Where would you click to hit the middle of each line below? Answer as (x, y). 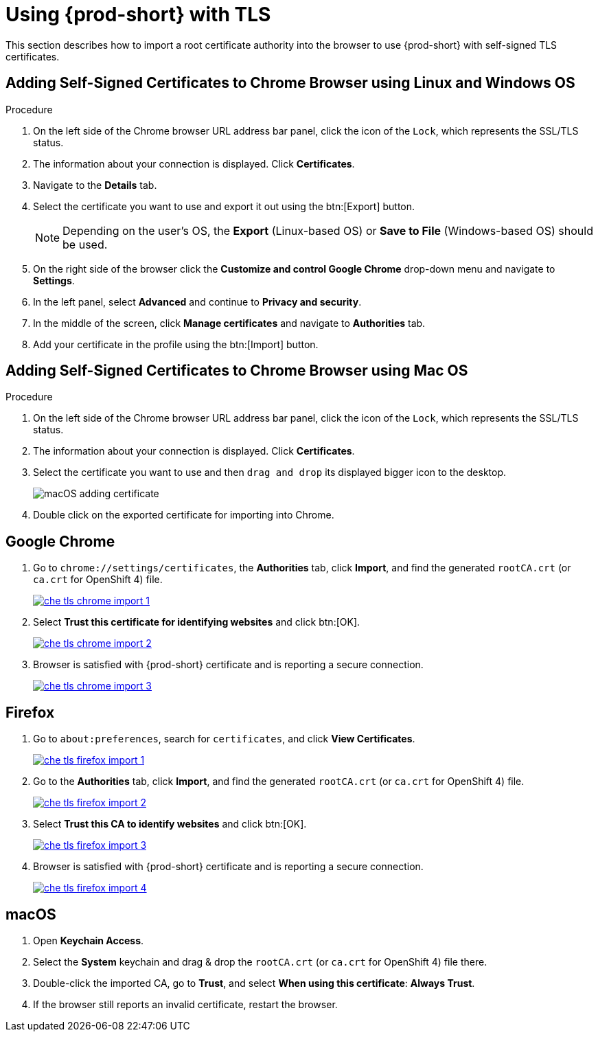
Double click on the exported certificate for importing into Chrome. (184, 515)
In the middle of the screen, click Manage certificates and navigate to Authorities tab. (229, 323)
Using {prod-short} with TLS (138, 14)
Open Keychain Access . (89, 940)
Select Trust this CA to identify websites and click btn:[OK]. (170, 824)
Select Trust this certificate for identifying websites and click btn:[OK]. (197, 622)
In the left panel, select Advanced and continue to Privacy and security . (197, 301)
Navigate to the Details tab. (95, 185)
